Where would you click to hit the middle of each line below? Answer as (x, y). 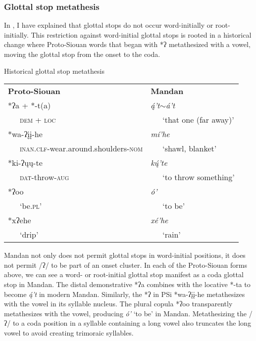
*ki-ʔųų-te (25, 163)
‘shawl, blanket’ (190, 148)
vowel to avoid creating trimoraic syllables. (69, 332)
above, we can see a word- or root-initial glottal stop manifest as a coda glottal (124, 274)
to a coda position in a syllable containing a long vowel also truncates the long (132, 323)
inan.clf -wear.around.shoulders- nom (81, 148)
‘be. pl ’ (31, 206)
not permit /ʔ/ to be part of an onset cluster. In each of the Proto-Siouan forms (126, 265)
